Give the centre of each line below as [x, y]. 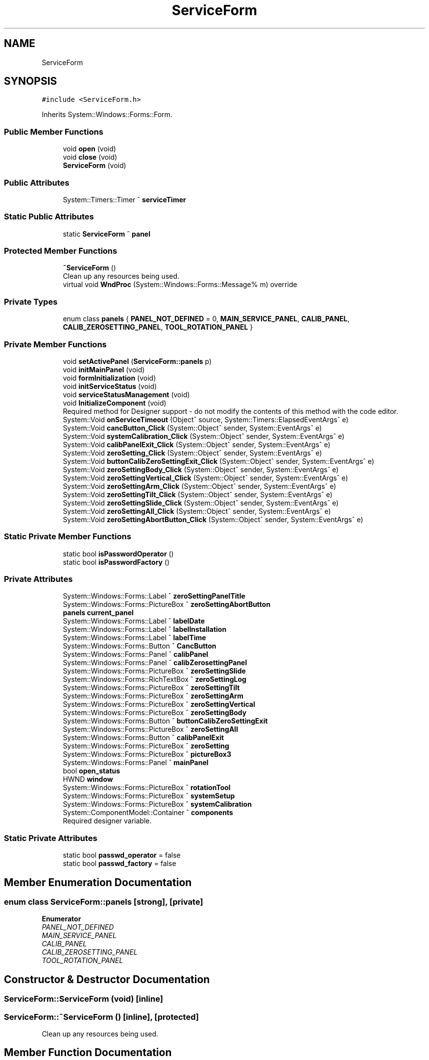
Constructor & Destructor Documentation [107, 979]
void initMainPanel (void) [104, 369]
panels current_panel [98, 613]
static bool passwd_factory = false [119, 864]
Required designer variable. [107, 821]
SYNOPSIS [31, 81]
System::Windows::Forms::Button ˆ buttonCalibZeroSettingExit [165, 721]
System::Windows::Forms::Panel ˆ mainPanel [136, 763]
